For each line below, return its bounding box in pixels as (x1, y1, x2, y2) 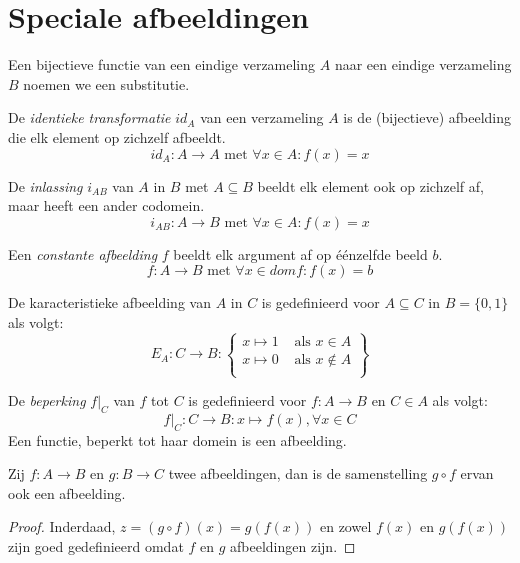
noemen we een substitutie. (23, 73, 190, 94)
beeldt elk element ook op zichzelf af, (257, 175, 484, 196)
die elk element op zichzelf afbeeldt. (8, 126, 226, 147)
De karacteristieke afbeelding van (8, 292, 211, 313)
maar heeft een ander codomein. (8, 195, 205, 216)
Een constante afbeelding (8, 243, 158, 264)
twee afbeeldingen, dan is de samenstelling (168, 463, 428, 484)
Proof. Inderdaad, (8, 516, 116, 537)
